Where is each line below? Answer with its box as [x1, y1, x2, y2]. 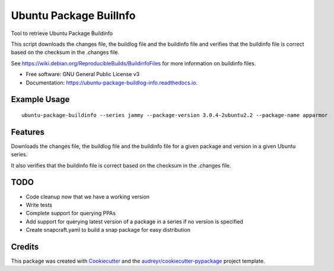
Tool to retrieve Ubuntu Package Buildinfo [11, 30, 113, 37]
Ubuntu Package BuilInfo [11, 9, 136, 22]
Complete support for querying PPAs [26, 210, 116, 217]
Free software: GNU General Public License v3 [26, 71, 140, 78]
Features [11, 127, 44, 137]
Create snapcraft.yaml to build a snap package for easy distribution [26, 226, 191, 234]
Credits [11, 241, 39, 252]
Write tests [26, 201, 53, 208]
